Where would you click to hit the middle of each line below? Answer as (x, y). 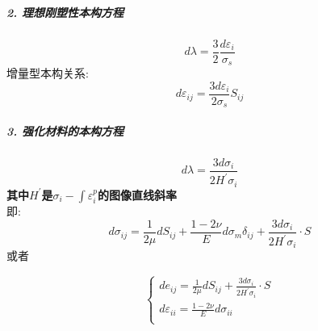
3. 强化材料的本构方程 (65, 130)
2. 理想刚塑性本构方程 (65, 12)
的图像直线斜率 (137, 194)
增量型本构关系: (48, 73)
